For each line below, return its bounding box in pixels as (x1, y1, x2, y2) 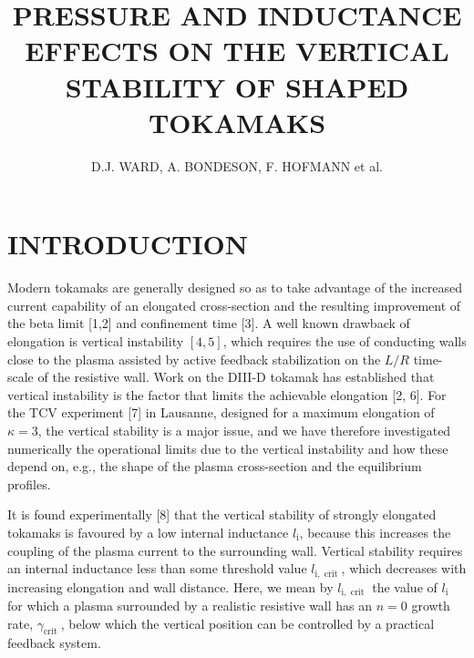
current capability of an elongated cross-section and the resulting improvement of (7, 295, 461, 314)
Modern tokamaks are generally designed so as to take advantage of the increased (7, 278, 463, 297)
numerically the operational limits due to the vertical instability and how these (7, 438, 448, 458)
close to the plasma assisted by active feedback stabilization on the (7, 349, 381, 368)
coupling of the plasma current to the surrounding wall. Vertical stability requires (7, 540, 463, 560)
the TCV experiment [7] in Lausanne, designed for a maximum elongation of (7, 403, 435, 422)
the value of (372, 577, 438, 596)
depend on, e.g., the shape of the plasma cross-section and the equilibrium (7, 457, 422, 476)
